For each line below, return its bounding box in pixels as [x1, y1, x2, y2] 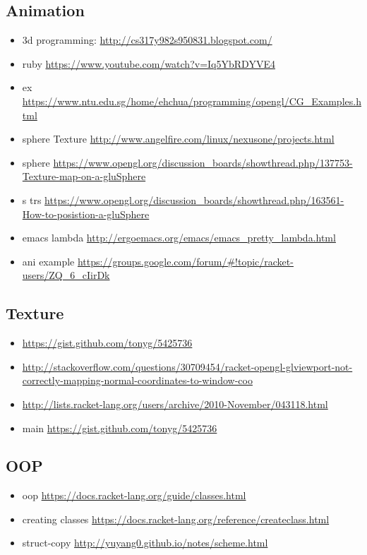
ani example [22, 253, 75, 268]
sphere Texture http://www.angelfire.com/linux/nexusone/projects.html [22, 131, 335, 146]
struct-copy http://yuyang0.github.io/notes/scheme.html [22, 535, 268, 550]
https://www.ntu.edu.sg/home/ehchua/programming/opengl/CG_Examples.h [22, 93, 361, 108]
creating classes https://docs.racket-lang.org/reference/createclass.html [22, 511, 330, 526]
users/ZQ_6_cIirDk [22, 268, 110, 282]
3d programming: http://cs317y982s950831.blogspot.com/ [22, 32, 272, 47]
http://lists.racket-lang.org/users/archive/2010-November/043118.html [22, 396, 328, 411]
